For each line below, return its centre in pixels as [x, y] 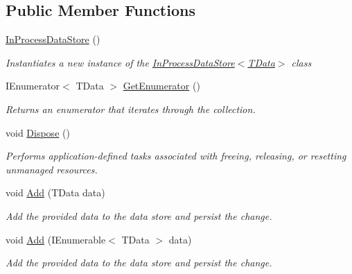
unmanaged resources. [52, 169]
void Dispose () [38, 132]
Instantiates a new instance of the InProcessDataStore [120, 62]
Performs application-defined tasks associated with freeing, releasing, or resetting [176, 156]
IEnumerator [33, 86]
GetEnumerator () [161, 86]
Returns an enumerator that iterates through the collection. [131, 109]
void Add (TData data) [55, 192]
